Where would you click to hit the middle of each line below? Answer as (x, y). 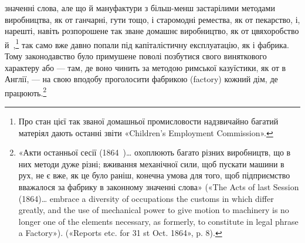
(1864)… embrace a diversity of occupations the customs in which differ (146, 198)
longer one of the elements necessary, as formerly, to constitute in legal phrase (158, 221)
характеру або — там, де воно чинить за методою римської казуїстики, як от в (145, 67)
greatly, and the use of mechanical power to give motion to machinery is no (154, 210)
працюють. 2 (26, 92)
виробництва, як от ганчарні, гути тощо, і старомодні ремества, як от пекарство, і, (152, 19)
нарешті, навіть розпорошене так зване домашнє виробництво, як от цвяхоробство (152, 31)
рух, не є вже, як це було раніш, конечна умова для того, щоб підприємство (154, 175)
